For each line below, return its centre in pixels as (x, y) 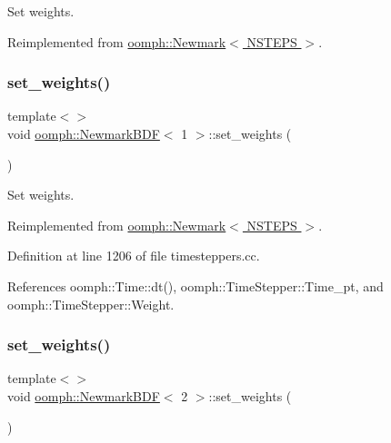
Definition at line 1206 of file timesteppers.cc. (134, 256)
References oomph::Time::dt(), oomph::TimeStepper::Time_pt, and (195, 285)
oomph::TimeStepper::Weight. (91, 304)
